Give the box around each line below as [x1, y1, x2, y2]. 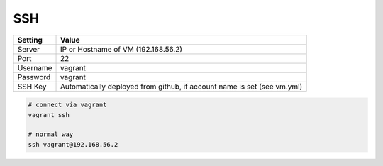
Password [17, 72, 51, 82]
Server [17, 44, 40, 54]
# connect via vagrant [28, 101, 107, 109]
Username [17, 62, 52, 72]
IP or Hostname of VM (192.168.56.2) [60, 44, 183, 54]
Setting [17, 35, 43, 45]
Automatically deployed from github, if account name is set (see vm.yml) [60, 82, 303, 92]
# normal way [28, 131, 74, 138]
